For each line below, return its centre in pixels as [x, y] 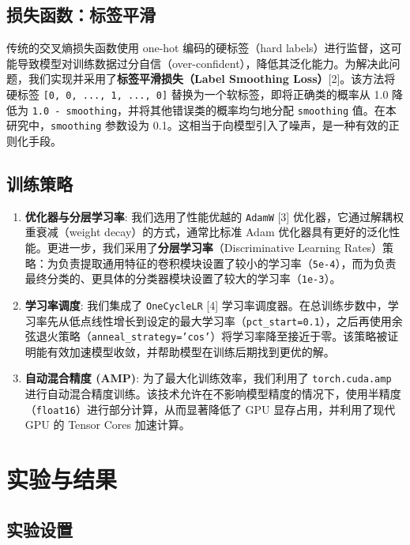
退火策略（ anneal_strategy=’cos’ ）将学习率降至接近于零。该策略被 [212, 336]
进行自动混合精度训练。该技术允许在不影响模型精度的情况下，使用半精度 [213, 394]
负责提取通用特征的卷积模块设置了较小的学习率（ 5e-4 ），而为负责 [227, 263]
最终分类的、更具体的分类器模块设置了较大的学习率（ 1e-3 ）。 [183, 278]
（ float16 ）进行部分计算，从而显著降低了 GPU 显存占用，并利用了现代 [210, 409]
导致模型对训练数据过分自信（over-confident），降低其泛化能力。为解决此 [203, 63]
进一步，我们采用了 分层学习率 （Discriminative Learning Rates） [220, 247]
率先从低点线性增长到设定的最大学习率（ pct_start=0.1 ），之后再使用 [214, 320]
